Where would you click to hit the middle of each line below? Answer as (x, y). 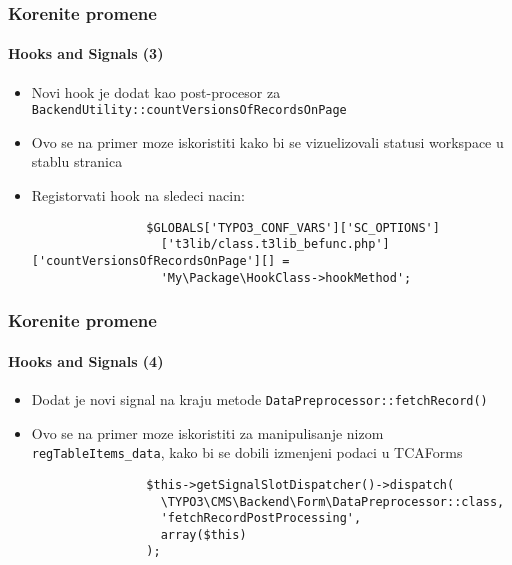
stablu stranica (77, 161)
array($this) (203, 534)
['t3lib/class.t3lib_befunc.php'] (275, 244)
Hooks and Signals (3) (86, 53)
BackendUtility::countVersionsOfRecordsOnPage (189, 110)
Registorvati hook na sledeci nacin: (138, 195)
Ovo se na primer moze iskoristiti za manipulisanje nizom (207, 432)
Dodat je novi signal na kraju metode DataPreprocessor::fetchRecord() (259, 398)
